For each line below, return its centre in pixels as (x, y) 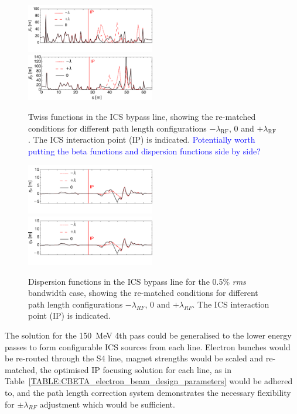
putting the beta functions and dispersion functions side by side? (144, 151)
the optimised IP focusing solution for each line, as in (136, 369)
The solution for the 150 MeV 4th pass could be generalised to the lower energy (148, 335)
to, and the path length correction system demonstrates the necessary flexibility (148, 392)
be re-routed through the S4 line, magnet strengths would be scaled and (134, 358)
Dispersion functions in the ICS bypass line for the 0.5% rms (137, 281)
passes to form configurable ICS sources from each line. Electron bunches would (148, 346)
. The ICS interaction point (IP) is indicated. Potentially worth (142, 139)
